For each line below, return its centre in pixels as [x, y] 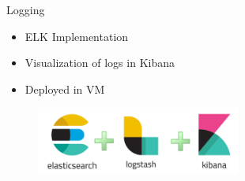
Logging [26, 9]
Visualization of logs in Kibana [100, 63]
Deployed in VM [65, 89]
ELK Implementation [77, 36]
